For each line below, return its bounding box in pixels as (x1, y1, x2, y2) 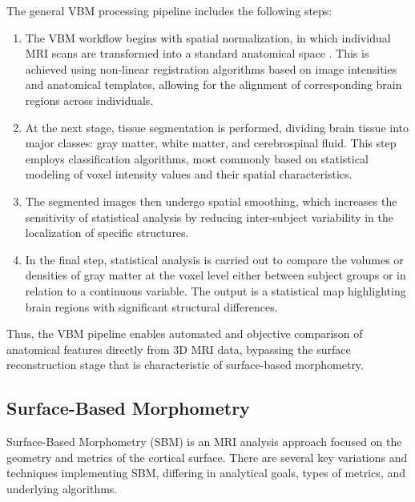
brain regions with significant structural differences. (25, 298, 278, 315)
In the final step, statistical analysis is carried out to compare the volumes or (25, 251, 404, 267)
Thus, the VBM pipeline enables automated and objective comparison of (6, 325, 363, 342)
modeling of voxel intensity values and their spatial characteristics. (25, 166, 353, 183)
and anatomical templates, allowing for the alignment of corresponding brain (25, 76, 402, 93)
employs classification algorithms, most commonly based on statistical (25, 150, 369, 167)
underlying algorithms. (6, 480, 118, 496)
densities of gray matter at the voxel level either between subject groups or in (25, 267, 406, 283)
